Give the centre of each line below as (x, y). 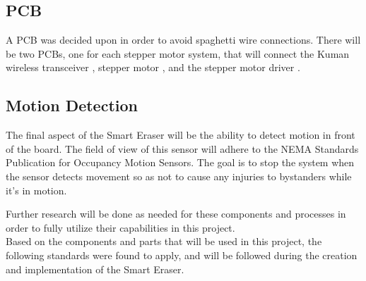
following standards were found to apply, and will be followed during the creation (182, 255)
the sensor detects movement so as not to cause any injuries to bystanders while (179, 176)
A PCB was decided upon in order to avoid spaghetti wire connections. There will (183, 40)
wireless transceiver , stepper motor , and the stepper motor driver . (153, 67)
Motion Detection (72, 105)
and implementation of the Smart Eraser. (95, 269)
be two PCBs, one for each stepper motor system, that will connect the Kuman (178, 53)
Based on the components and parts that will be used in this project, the (164, 241)
